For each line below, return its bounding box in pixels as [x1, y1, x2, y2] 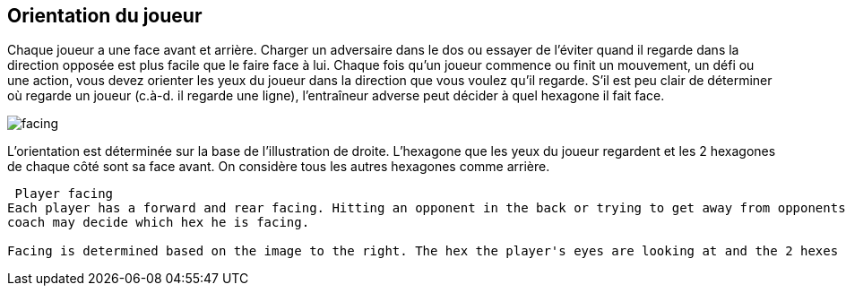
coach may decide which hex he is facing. [7, 215, 310, 230]
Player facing [14, 186, 114, 202]
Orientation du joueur [7, 4, 203, 27]
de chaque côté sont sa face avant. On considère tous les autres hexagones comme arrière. [7, 159, 550, 175]
